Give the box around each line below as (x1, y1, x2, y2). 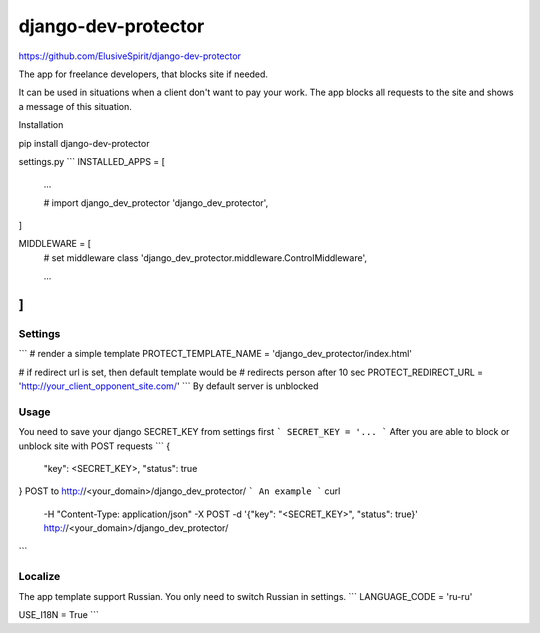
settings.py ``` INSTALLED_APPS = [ (18, 155, 165, 167)
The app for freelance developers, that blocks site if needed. (18, 68, 269, 80)
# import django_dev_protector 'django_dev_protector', (43, 196, 269, 209)
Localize (18, 570, 61, 584)
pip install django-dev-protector (18, 137, 150, 149)
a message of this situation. (18, 100, 132, 112)
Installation (18, 119, 64, 131)
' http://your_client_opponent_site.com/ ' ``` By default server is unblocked (18, 380, 319, 392)
